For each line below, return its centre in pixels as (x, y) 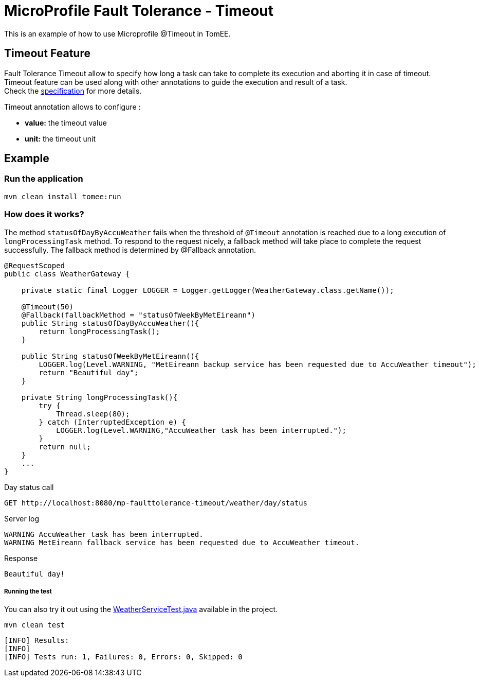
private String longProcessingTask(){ (99, 397)
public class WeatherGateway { (67, 274)
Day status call (29, 487)
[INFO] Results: (37, 641)
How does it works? (44, 214)
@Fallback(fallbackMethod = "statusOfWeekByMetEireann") (138, 315)
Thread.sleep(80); (93, 414)
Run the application (44, 179)
